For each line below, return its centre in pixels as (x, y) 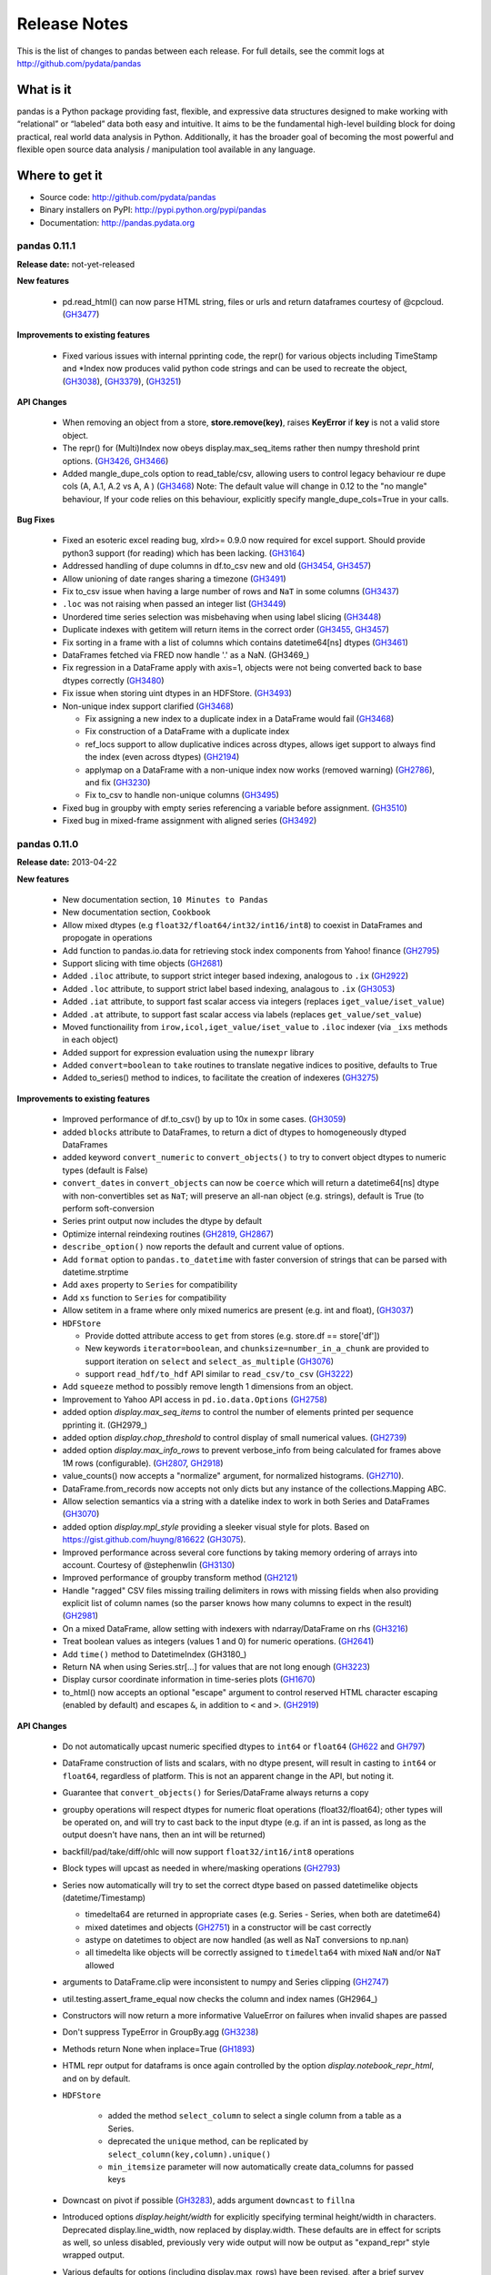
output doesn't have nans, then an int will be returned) (164, 1835)
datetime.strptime (95, 1272)
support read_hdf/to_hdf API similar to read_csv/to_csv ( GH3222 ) (219, 1374)
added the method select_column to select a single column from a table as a (255, 2116)
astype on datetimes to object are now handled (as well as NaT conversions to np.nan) (247, 1940)
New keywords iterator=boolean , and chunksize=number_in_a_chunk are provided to (257, 1349)
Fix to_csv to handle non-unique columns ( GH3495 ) (182, 795)
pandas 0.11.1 (46, 246)
